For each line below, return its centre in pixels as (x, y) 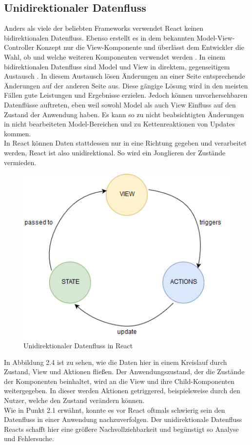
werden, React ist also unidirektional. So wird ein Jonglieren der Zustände (115, 152)
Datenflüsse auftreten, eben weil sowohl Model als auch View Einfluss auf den (120, 104)
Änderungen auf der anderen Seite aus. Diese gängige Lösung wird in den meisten (126, 85)
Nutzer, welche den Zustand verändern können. (74, 400)
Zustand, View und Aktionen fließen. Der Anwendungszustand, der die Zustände (124, 371)
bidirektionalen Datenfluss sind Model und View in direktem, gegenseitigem (117, 66)
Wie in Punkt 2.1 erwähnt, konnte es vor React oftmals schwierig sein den (115, 410)
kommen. (18, 133)
